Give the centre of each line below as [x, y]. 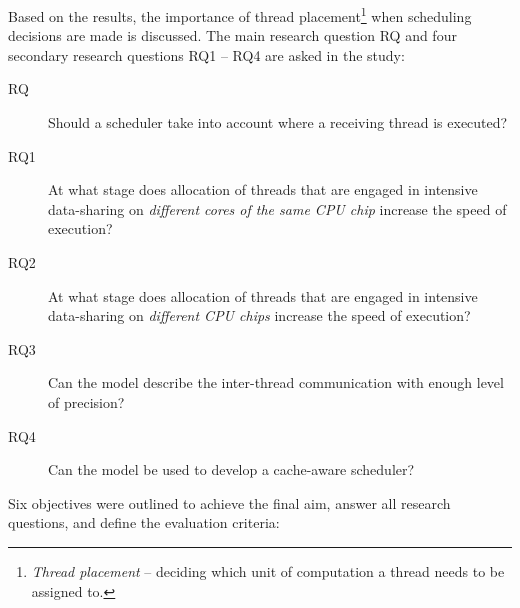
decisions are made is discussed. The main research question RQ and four [232, 35]
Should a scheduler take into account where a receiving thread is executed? [278, 122]
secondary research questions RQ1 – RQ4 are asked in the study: [206, 54]
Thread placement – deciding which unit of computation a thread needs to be [268, 570]
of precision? [86, 401]
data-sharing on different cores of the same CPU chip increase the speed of [277, 208]
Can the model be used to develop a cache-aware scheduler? [231, 469]
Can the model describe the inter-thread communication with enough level [276, 382]
